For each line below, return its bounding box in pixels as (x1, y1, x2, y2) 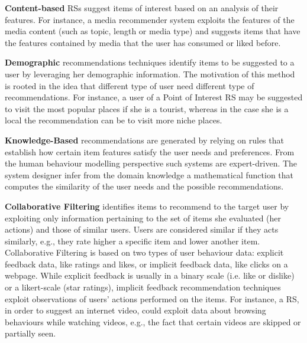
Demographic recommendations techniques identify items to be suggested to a (5, 56, 295, 68)
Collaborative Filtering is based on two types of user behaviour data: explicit (5, 246, 284, 259)
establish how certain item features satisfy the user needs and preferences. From (5, 145, 295, 158)
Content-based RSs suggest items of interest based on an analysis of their (5, 2, 279, 14)
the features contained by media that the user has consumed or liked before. (5, 36, 281, 48)
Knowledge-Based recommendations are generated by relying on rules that (5, 133, 284, 146)
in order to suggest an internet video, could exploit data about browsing (5, 304, 266, 316)
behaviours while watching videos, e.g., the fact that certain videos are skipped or (5, 315, 301, 328)
